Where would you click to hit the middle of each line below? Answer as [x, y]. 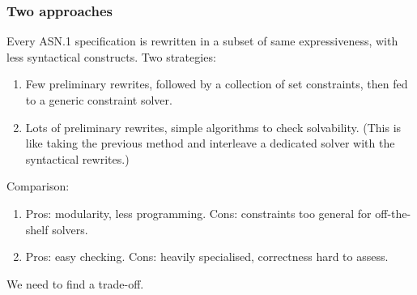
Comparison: [38, 186]
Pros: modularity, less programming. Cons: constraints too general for [198, 213]
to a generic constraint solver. [99, 100]
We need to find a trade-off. [75, 283]
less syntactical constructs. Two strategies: [111, 56]
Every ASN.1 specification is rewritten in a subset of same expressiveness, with [202, 41]
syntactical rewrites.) [77, 158]
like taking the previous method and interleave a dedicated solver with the [210, 143]
